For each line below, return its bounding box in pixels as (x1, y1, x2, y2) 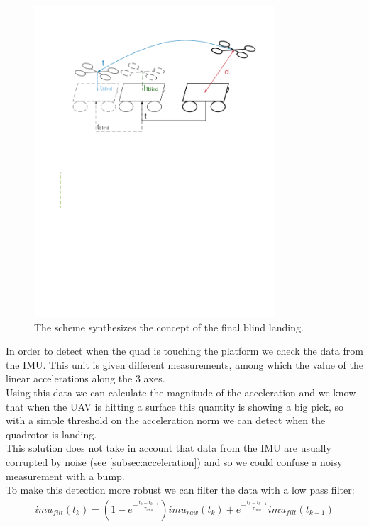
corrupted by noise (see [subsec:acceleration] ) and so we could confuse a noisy (6, 455, 343, 470)
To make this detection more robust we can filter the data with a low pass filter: (6, 482, 355, 497)
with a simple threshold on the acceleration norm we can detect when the (6, 413, 326, 428)
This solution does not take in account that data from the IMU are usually (6, 440, 331, 455)
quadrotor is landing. (6, 426, 97, 441)
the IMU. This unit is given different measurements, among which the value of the (6, 357, 363, 372)
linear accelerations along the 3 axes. (6, 371, 165, 386)
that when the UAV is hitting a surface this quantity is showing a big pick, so (6, 399, 344, 414)
